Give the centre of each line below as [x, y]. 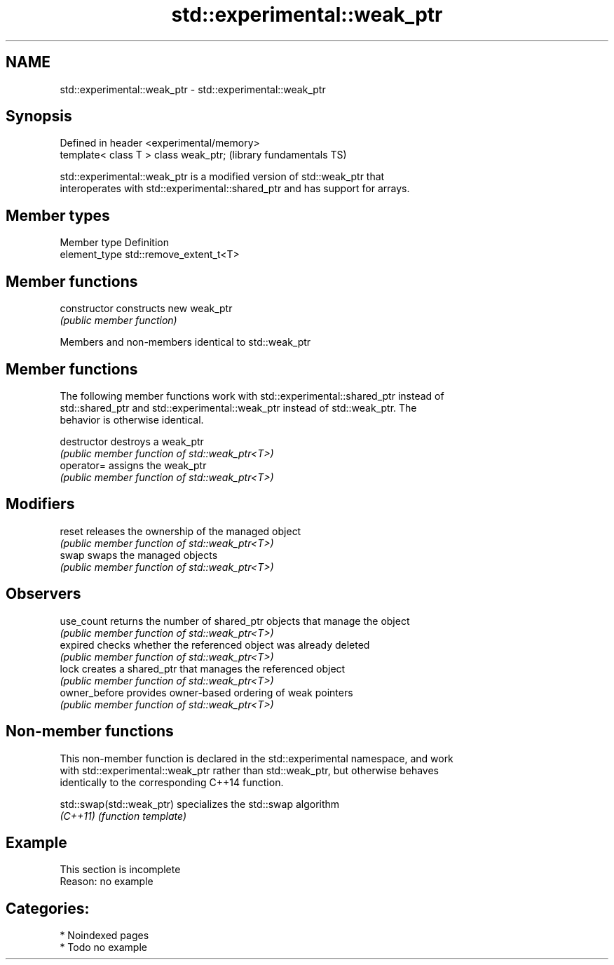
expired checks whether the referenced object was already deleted [215, 645]
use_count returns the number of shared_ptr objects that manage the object [235, 621]
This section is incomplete [120, 870]
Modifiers [40, 504]
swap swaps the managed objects [139, 555]
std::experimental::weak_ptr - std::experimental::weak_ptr [193, 89]
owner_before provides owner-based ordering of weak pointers [206, 692]
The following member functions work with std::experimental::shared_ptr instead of [252, 396]
